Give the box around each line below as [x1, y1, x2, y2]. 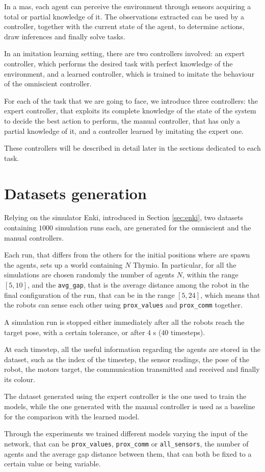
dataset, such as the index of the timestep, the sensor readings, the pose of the [4, 353, 249, 364]
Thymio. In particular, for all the [133, 259, 236, 270]
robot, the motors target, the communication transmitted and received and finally [4, 364, 260, 374]
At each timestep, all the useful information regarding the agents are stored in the [4, 344, 260, 355]
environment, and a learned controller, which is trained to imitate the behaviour [4, 68, 255, 79]
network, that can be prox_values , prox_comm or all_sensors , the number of [4, 438, 249, 449]
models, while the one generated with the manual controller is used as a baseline [4, 401, 255, 412]
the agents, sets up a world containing [4, 259, 123, 270]
